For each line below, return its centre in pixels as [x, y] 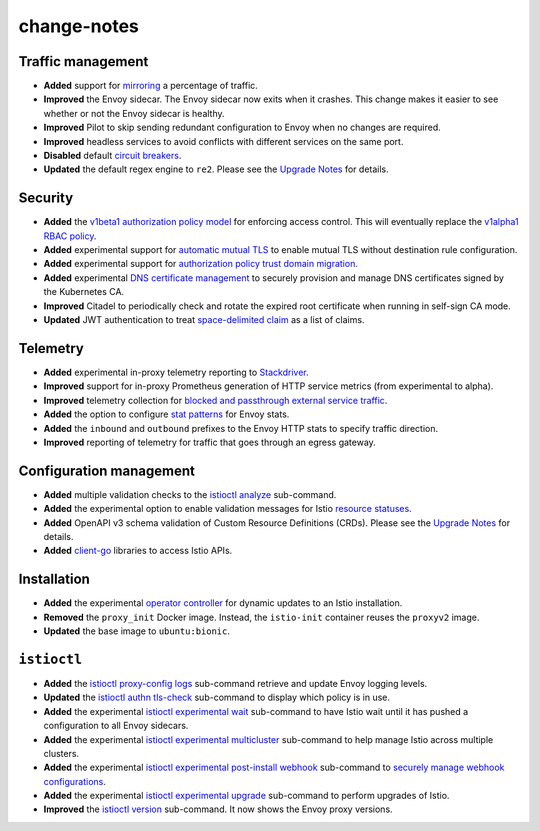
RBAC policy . [70, 236]
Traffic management [83, 61]
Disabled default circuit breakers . [112, 156]
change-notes [79, 26]
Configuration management [106, 470]
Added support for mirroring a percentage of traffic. [151, 86]
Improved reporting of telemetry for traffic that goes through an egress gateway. [210, 442]
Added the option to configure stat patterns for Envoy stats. [166, 414]
